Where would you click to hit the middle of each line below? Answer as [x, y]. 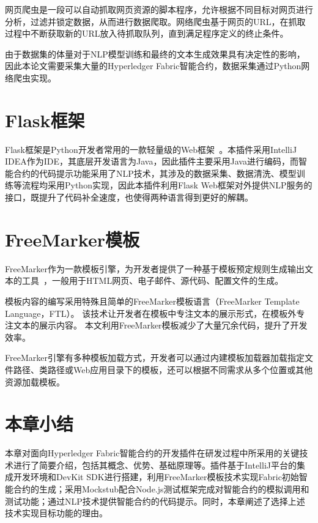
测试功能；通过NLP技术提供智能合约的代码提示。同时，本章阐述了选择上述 [155, 501]
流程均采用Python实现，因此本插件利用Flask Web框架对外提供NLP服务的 [167, 185]
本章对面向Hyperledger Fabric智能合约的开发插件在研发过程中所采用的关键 [152, 453]
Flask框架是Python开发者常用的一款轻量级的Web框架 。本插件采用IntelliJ [151, 149]
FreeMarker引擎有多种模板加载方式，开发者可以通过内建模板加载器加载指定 [155, 358]
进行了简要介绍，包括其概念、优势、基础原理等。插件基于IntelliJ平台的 [155, 465]
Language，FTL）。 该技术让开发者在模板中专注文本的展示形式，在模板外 [151, 313]
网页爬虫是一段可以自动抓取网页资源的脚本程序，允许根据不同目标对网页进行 [159, 9]
